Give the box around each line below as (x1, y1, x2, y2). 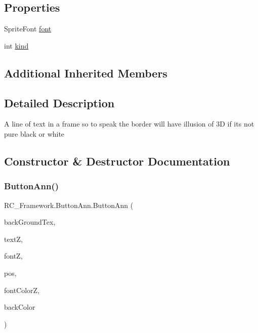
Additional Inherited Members (4, 65, 167, 80)
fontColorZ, (4, 284, 40, 295)
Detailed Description (4, 95, 115, 110)
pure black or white (4, 128, 65, 139)
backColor (4, 302, 35, 312)
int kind (4, 40, 29, 51)
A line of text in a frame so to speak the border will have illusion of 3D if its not (4, 118, 254, 129)
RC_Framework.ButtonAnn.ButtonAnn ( (4, 199, 134, 210)
